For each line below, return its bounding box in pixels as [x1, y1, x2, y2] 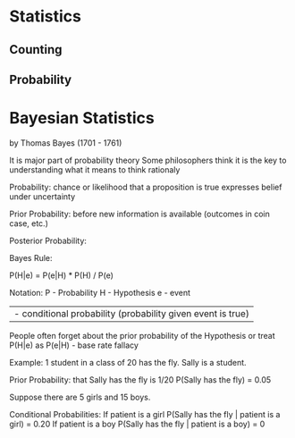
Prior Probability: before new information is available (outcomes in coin [9, 208, 270, 219]
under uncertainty [9, 190, 76, 202]
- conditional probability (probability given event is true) [13, 307, 250, 319]
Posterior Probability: [9, 235, 88, 246]
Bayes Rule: [9, 252, 53, 263]
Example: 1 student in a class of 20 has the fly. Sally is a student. [9, 357, 248, 367]
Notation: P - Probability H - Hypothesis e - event [9, 287, 190, 298]
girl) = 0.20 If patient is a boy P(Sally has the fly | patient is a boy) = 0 [9, 418, 265, 429]
